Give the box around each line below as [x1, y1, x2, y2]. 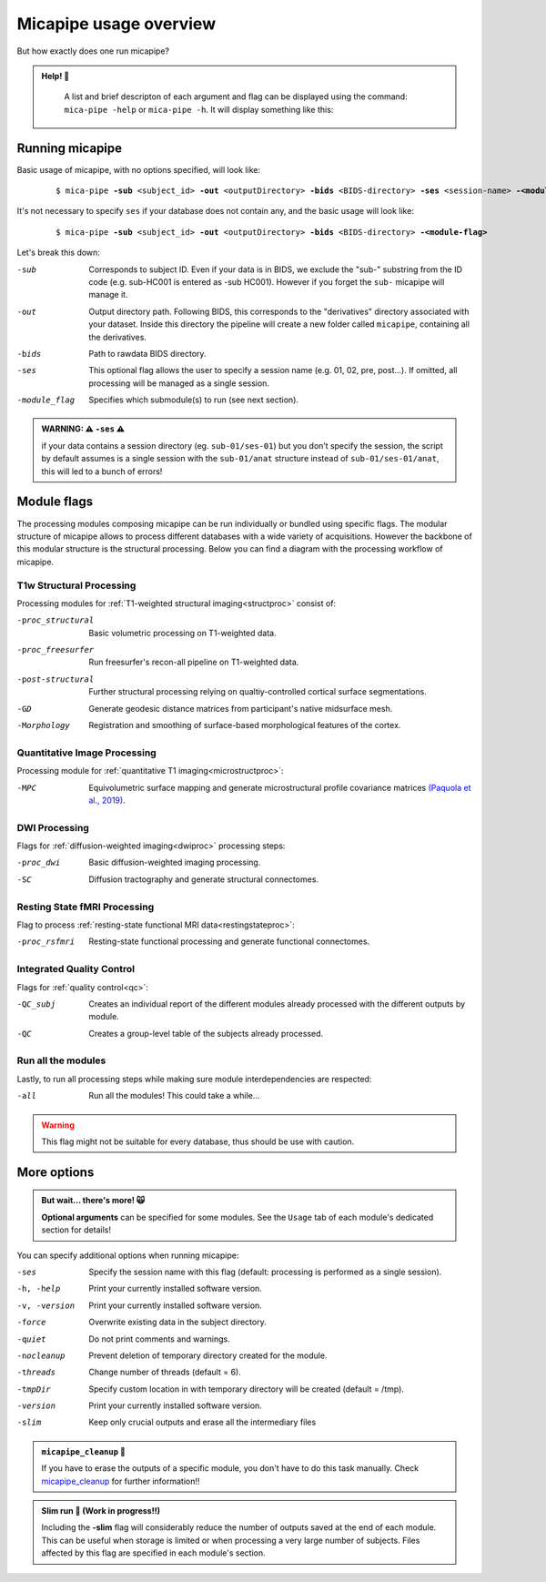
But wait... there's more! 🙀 [41, 1195, 146, 1206]
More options [16, 1164, 95, 1180]
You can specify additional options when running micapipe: [16, 1250, 239, 1261]
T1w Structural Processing [16, 579, 136, 592]
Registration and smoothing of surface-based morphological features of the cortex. [88, 720, 401, 730]
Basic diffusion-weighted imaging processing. [88, 857, 261, 868]
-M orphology [16, 720, 70, 730]
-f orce [16, 1317, 46, 1328]
